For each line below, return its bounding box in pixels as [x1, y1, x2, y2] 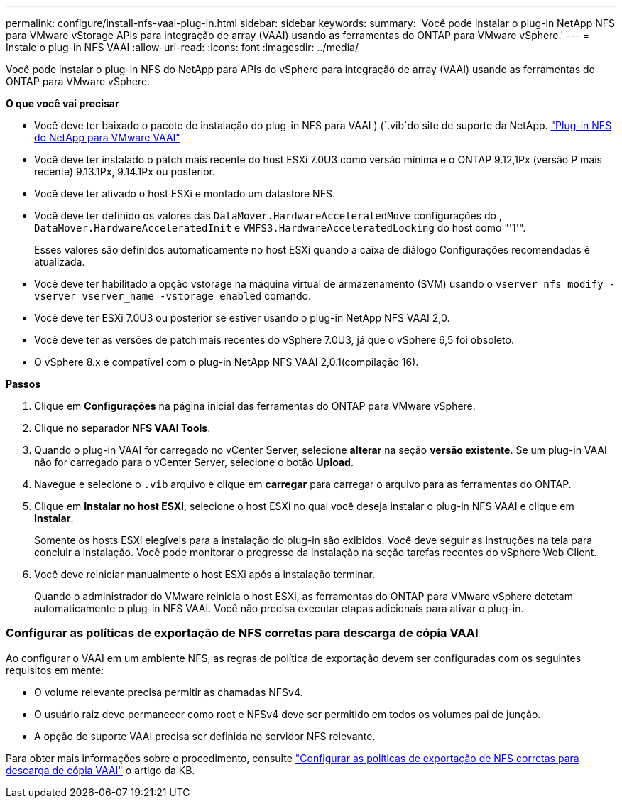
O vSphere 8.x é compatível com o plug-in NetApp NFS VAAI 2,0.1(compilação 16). [34, 356, 419, 368]
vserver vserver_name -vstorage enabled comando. [34, 290, 312, 302]
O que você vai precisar [6, 97, 119, 109]
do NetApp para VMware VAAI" [34, 131, 180, 143]
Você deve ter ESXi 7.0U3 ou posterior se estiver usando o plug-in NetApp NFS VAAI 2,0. [34, 312, 450, 324]
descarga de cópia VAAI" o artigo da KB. [6, 764, 195, 776]
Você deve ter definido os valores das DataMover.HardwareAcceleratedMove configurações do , [34, 210, 502, 222]
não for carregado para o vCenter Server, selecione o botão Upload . [34, 456, 354, 468]
